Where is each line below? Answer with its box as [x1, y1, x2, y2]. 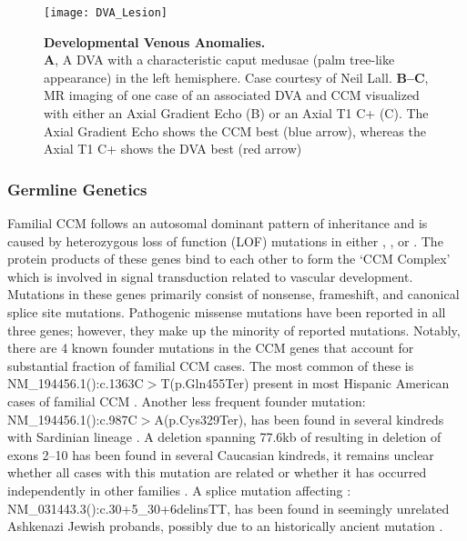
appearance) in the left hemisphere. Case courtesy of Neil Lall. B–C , [44, 67, 429, 86]
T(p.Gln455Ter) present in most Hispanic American [160, 374, 450, 393]
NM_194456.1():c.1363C [7, 374, 144, 393]
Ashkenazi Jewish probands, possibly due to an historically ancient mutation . [7, 516, 443, 536]
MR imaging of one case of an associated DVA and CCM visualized [44, 85, 420, 105]
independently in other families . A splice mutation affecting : [7, 480, 351, 499]
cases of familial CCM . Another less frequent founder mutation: [7, 391, 366, 410]
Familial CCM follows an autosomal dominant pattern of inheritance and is [7, 214, 428, 233]
